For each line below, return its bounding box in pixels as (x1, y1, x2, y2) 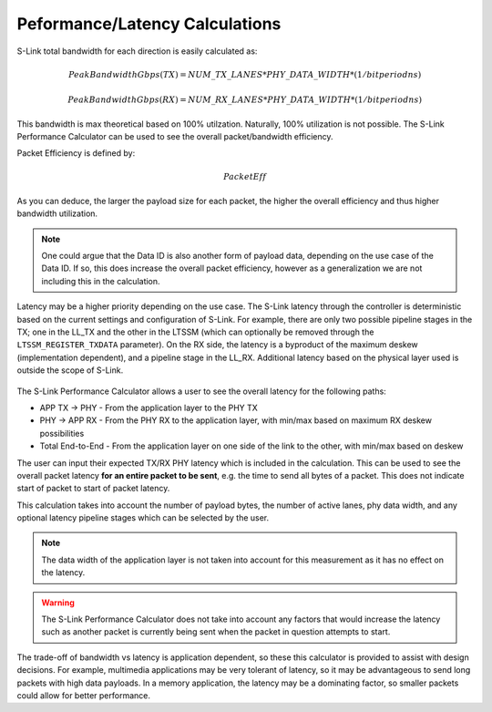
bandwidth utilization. (16, 208, 98, 219)
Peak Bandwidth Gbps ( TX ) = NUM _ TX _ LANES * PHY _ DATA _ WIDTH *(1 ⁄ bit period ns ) (68, 69, 422, 79)
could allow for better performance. (16, 689, 150, 701)
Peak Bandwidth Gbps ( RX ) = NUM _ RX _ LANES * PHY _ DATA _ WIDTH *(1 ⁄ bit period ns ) (67, 95, 423, 105)
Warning (41, 597, 75, 608)
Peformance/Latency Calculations (16, 14, 282, 34)
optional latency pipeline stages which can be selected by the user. (16, 512, 270, 523)
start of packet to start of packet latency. (16, 483, 170, 494)
